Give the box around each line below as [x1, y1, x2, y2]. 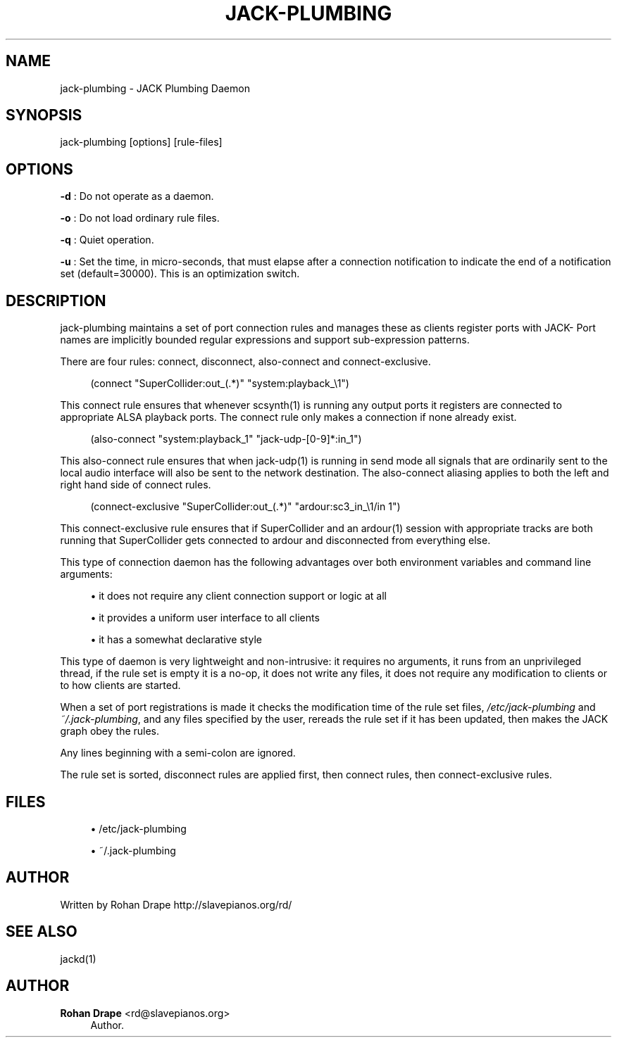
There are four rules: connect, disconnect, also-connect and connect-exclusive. [60, 355, 431, 368]
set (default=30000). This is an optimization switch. [60, 267, 300, 280]
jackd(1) [60, 952, 96, 965]
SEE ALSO [6, 923, 77, 941]
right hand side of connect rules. [60, 479, 211, 491]
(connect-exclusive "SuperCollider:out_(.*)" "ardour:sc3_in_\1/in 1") [90, 500, 401, 513]
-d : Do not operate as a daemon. [60, 190, 214, 203]
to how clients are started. [60, 679, 181, 692]
